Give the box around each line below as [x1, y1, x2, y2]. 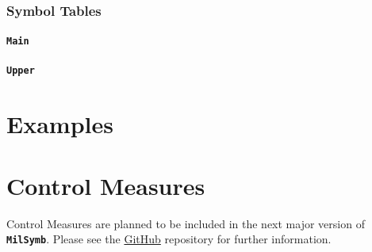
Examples [6, 107, 113, 139]
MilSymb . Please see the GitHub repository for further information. [6, 231, 332, 247]
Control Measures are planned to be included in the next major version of [6, 215, 365, 231]
